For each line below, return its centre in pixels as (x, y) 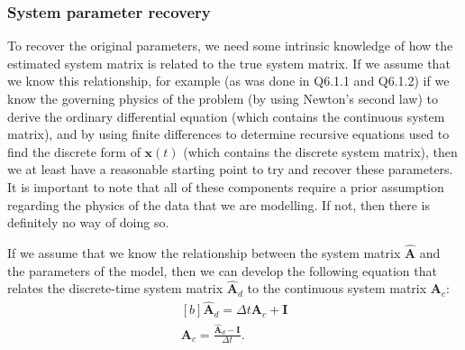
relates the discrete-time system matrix (115, 288)
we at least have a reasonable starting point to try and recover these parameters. (230, 169)
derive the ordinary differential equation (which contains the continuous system (226, 116)
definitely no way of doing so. (88, 222)
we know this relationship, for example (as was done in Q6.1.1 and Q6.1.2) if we (228, 81)
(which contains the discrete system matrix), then (320, 151)
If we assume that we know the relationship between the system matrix (204, 252)
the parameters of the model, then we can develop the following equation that (222, 270)
